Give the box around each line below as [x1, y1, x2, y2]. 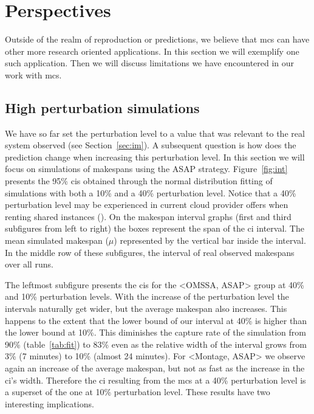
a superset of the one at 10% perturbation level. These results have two [5, 385, 270, 398]
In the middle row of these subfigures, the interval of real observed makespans [5, 246, 295, 258]
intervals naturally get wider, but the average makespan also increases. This [5, 302, 287, 315]
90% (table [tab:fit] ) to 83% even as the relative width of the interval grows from [5, 337, 307, 350]
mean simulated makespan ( [5, 234, 109, 247]
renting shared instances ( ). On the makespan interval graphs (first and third [5, 210, 292, 223]
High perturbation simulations [5, 98, 200, 117]
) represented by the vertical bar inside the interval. [114, 234, 306, 247]
